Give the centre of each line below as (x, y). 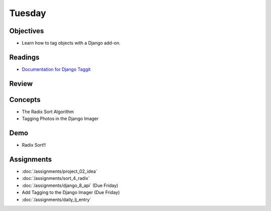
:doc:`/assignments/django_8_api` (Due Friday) (70, 185)
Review (21, 84)
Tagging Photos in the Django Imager (60, 119)
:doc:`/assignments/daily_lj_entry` (56, 199)
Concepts (25, 100)
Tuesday (28, 13)
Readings (24, 57)
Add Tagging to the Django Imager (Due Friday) (71, 192)
